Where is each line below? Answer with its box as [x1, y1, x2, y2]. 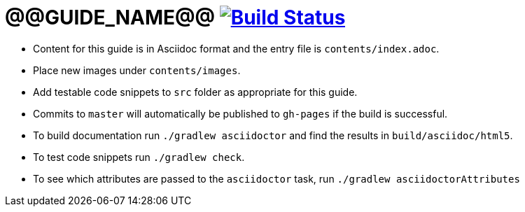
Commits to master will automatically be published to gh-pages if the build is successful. [33, 107, 448, 120]
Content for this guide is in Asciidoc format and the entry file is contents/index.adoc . [33, 42, 440, 55]
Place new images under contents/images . [33, 64, 241, 76]
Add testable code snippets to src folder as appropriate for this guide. [33, 85, 358, 98]
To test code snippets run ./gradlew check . [33, 150, 245, 163]
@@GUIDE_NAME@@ [5, 6, 216, 29]
